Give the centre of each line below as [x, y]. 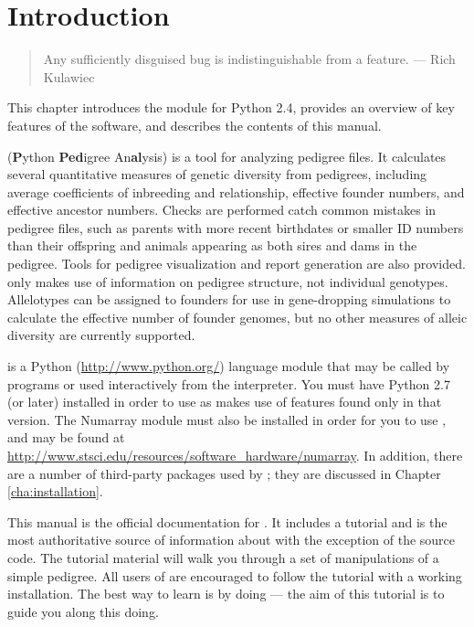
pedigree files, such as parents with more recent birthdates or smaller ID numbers [236, 227]
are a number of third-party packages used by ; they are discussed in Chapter [224, 473]
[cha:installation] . [55, 491]
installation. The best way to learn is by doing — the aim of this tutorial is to [226, 594]
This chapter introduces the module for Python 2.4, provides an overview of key [231, 107]
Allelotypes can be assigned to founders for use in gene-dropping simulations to [229, 299]
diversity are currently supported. [101, 335]
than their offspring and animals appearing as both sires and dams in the [212, 245]
